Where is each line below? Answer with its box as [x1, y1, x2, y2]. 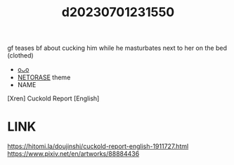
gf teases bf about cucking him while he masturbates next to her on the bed [7, 44, 227, 53]
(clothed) [7, 51, 34, 60]
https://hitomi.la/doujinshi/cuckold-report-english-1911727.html [7, 142, 189, 151]
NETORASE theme [17, 73, 71, 81]
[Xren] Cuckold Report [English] [7, 94, 100, 103]
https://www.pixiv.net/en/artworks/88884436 [7, 150, 140, 158]
